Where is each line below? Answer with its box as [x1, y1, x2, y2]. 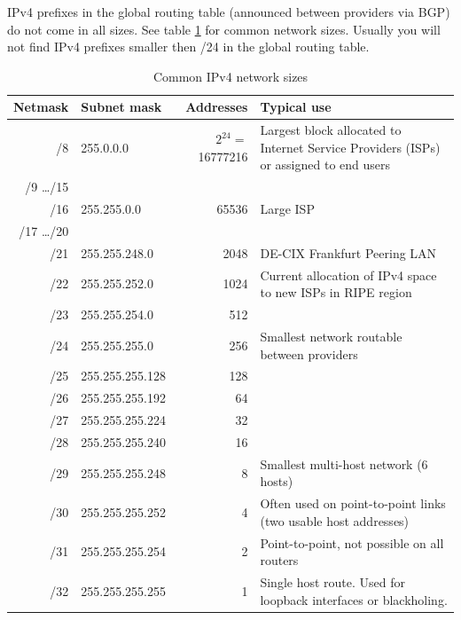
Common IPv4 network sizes [152, 67, 309, 85]
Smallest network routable [260, 326, 402, 345]
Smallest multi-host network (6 [260, 454, 428, 473]
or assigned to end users [260, 155, 391, 174]
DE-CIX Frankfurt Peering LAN [260, 243, 437, 262]
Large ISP [260, 200, 315, 218]
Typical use [260, 98, 332, 116]
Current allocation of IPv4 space [260, 265, 437, 284]
